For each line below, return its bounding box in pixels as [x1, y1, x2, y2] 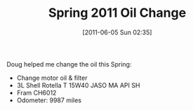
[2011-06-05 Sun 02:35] [82, 28, 152, 36]
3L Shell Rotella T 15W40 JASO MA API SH [16, 81, 140, 89]
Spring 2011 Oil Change [48, 5, 187, 21]
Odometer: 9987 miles [16, 96, 82, 104]
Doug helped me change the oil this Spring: [6, 60, 132, 68]
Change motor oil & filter [16, 74, 88, 82]
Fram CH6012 [16, 88, 57, 97]
